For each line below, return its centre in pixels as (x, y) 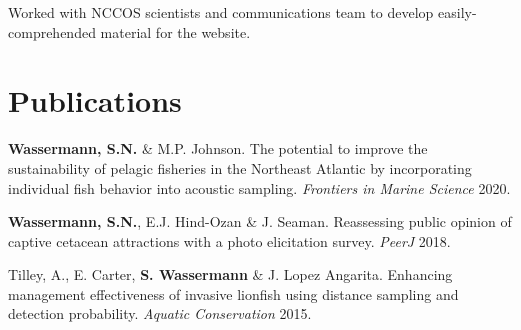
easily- (457, 12)
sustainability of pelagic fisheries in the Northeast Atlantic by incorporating (240, 167)
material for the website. (175, 31)
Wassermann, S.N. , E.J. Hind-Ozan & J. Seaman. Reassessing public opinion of (260, 221)
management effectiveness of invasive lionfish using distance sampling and (233, 293)
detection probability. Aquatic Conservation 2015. (160, 313)
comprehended (52, 31)
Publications (95, 100)
